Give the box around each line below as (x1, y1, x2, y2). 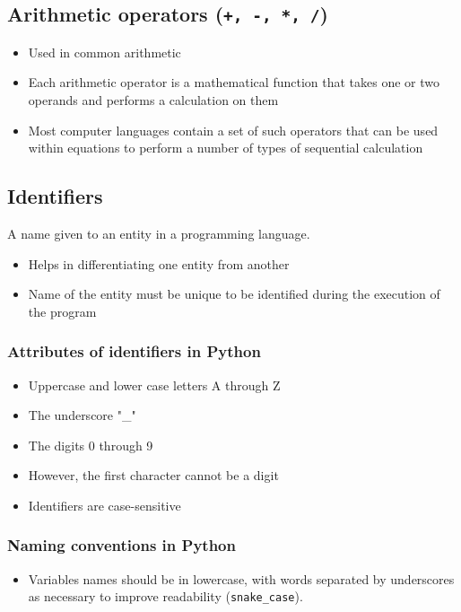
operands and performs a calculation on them (28, 90, 279, 109)
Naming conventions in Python (7, 534, 236, 556)
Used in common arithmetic (28, 42, 181, 61)
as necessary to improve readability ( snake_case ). (28, 587, 303, 606)
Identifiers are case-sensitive (28, 495, 181, 514)
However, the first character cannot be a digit (28, 466, 279, 485)
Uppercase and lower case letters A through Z (28, 375, 281, 394)
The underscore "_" (28, 406, 136, 424)
